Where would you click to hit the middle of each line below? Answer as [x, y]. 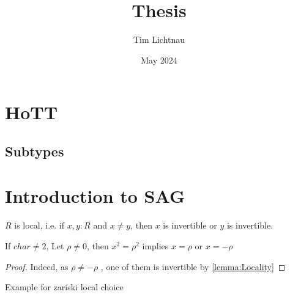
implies [155, 246]
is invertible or [190, 225]
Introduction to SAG [95, 196]
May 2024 [159, 60]
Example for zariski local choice [64, 287]
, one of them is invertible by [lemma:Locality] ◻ [193, 266]
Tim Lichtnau [159, 39]
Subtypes [35, 151]
